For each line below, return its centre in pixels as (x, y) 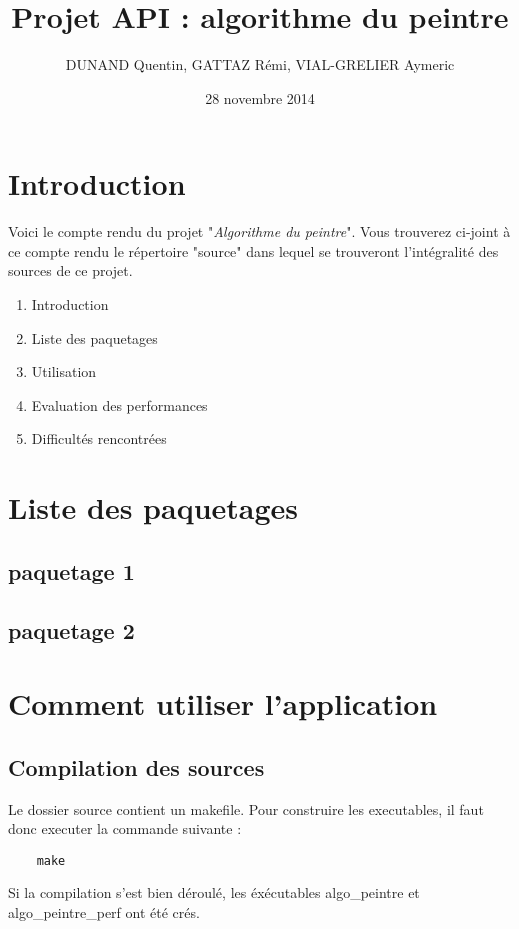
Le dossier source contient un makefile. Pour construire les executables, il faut (246, 808)
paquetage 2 (71, 629)
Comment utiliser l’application (223, 703)
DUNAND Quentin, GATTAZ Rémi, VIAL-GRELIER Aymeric (260, 64)
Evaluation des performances (119, 404)
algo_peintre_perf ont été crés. (104, 911)
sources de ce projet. (70, 270)
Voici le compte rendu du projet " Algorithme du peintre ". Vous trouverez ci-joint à (259, 231)
